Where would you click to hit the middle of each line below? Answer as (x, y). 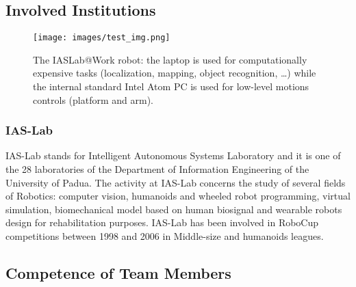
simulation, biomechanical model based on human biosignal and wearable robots (174, 209)
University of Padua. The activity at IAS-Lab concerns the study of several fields (176, 182)
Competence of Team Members (118, 273)
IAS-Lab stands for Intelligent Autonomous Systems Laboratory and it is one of (173, 155)
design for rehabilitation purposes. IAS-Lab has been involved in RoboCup (162, 222)
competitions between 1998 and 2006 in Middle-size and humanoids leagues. (165, 236)
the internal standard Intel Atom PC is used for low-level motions (171, 86)
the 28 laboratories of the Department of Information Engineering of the (157, 169)
